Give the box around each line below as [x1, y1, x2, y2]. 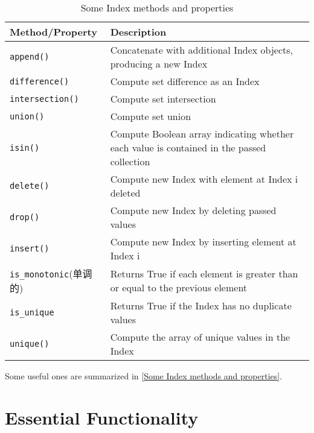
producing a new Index [110, 57, 208, 71]
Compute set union [110, 109, 191, 123]
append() [10, 52, 50, 62]
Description [110, 25, 167, 39]
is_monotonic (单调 [10, 267, 92, 280]
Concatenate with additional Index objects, [110, 43, 293, 57]
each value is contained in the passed [110, 141, 266, 154]
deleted [110, 186, 141, 200]
